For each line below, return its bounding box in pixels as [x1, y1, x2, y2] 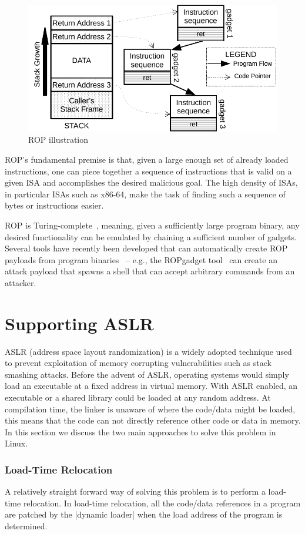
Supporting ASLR [5, 311, 154, 335]
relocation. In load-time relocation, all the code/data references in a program [23, 496, 301, 509]
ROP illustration [28, 133, 89, 146]
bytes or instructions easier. [5, 199, 104, 211]
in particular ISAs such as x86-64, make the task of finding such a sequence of [5, 187, 286, 200]
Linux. [5, 437, 28, 449]
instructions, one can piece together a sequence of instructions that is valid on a [5, 164, 292, 177]
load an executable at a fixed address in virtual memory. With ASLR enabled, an [5, 379, 298, 392]
